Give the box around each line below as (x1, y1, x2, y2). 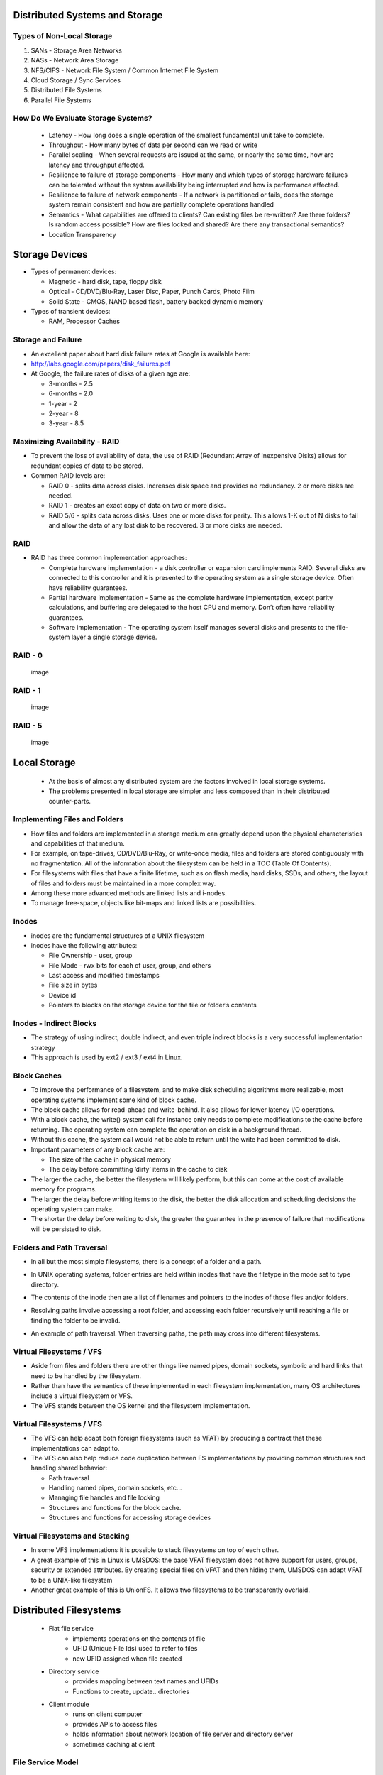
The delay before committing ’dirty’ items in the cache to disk (48, 1165, 228, 1174)
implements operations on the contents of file (72, 1634, 206, 1643)
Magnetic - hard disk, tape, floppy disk (48, 277, 162, 285)
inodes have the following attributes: (30, 941, 138, 949)
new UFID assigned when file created (72, 1654, 182, 1663)
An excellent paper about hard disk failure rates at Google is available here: (30, 349, 250, 358)
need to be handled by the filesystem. (30, 1371, 142, 1380)
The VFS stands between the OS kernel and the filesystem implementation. (30, 1401, 250, 1409)
